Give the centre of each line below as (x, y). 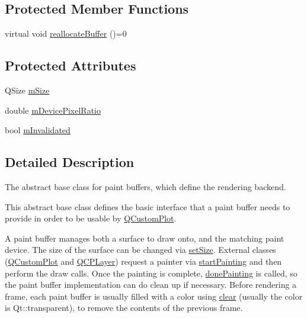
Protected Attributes (71, 65)
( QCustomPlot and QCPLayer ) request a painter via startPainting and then (143, 261)
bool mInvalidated (38, 130)
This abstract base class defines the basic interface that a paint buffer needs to (148, 206)
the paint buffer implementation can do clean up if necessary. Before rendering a (151, 285)
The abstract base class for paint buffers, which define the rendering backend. (145, 186)
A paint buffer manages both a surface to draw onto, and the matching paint (145, 238)
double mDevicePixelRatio (53, 110)
